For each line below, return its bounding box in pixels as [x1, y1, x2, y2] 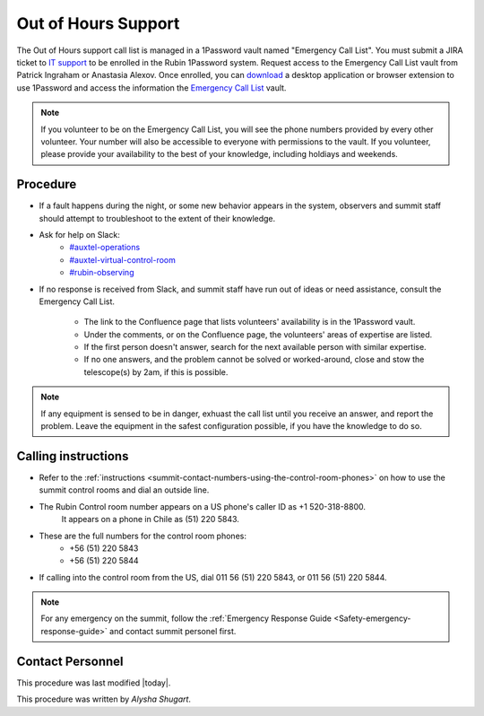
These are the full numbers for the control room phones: [39, 530, 246, 541]
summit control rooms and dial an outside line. [39, 485, 210, 495]
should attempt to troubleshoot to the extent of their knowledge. [39, 213, 276, 223]
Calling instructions [16, 449, 129, 464]
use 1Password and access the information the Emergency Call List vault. [16, 82, 287, 93]
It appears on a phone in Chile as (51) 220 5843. [61, 514, 239, 525]
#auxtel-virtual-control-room [69, 254, 177, 265]
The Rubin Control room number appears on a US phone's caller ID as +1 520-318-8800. [39, 501, 367, 511]
